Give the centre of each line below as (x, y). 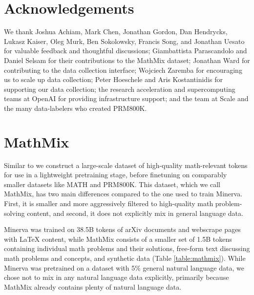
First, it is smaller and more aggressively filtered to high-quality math (109, 203)
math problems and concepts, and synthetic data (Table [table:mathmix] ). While (125, 258)
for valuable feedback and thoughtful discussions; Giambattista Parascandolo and (126, 51)
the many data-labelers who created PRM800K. (75, 108)
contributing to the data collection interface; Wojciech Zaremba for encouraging (123, 70)
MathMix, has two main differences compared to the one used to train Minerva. (123, 194)
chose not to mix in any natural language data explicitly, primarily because (116, 277)
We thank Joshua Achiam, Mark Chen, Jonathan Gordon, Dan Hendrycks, (116, 32)
